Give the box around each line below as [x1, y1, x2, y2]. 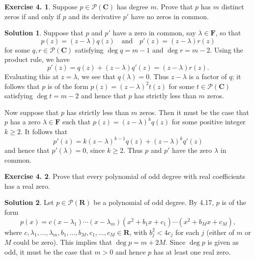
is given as [207, 237, 239, 247]
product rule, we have [4, 54, 70, 64]
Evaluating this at [4, 71, 59, 81]
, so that [215, 28, 241, 38]
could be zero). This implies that [13, 237, 112, 247]
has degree [116, 1, 148, 11]
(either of [206, 227, 234, 237]
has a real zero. [4, 180, 50, 191]
